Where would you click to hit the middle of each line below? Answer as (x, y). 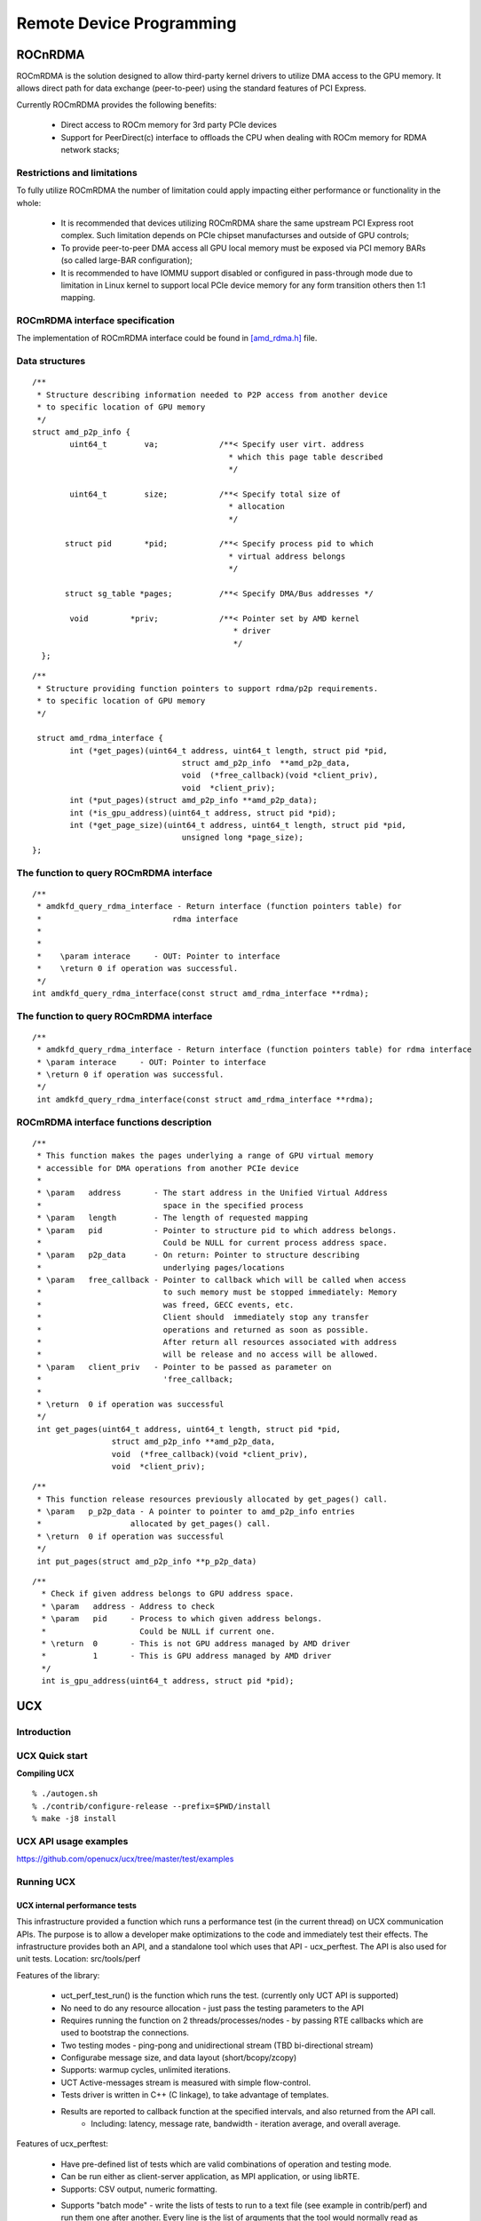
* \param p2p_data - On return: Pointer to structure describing (198, 1255)
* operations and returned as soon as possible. (203, 1329)
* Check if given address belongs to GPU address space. (168, 1594)
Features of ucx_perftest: (62, 2144)
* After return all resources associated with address (217, 1342)
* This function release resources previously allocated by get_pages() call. (212, 1499)
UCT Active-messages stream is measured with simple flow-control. (185, 2082)
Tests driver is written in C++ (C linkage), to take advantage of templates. (195, 2095)
